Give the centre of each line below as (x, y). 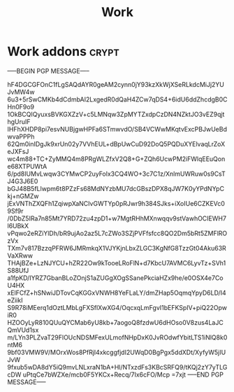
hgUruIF (19, 121)
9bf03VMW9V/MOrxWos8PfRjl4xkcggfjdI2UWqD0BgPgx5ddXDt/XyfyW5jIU (117, 352)
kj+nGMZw (23, 196)
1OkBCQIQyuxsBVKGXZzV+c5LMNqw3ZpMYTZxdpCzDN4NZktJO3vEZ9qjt (116, 114)
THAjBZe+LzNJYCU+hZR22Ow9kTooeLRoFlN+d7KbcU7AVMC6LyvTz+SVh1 (117, 262)
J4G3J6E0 (23, 181)
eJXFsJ (18, 151)
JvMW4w (21, 92)
